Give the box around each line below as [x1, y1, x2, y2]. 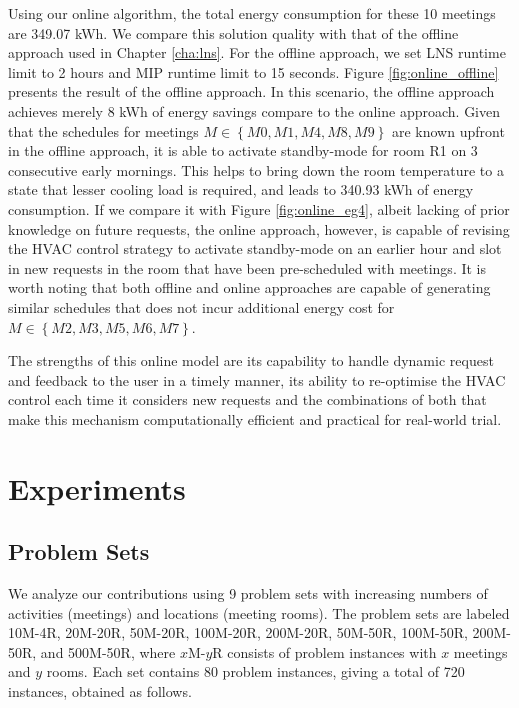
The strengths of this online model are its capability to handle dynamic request [8, 350, 494, 371]
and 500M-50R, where [40, 641, 176, 662]
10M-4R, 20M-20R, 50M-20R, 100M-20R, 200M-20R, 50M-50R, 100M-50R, [8, 622, 468, 643]
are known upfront [391, 120, 505, 141]
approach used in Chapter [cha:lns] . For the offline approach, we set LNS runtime [8, 42, 506, 63]
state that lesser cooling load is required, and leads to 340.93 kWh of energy [8, 179, 474, 200]
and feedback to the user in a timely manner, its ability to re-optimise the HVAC [8, 369, 506, 390]
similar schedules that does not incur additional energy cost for [8, 296, 395, 317]
